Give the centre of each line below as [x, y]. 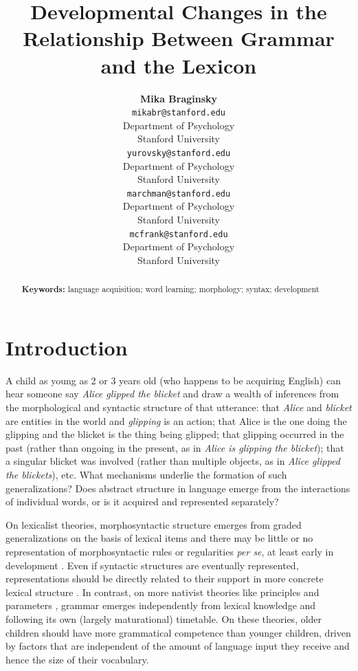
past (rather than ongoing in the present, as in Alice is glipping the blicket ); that [175, 447]
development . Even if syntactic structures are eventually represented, [152, 565]
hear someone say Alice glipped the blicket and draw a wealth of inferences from [172, 394]
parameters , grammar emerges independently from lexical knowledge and [161, 605]
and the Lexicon [179, 65]
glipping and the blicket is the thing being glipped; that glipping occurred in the [175, 434]
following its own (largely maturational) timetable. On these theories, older [164, 618]
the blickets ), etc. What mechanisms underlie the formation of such [146, 475]
